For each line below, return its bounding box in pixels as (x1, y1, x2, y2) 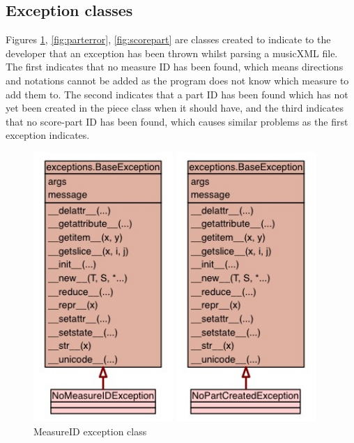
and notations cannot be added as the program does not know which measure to (6, 73, 349, 87)
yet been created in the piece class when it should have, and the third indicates (6, 100, 344, 115)
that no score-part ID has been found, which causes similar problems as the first (6, 114, 348, 128)
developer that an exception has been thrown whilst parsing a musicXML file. (6, 45, 338, 60)
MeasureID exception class (33, 423, 147, 438)
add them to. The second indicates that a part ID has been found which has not (6, 87, 348, 101)
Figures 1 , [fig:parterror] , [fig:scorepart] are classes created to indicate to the (6, 32, 331, 47)
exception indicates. (6, 128, 90, 142)
